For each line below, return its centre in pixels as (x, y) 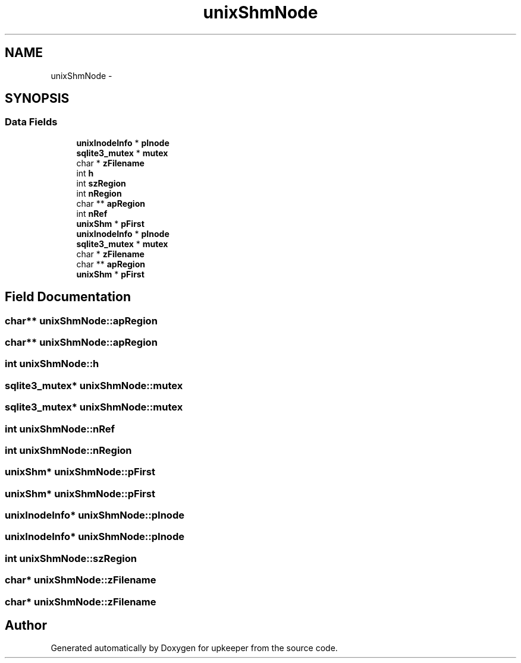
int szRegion (101, 183)
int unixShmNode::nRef (60, 429)
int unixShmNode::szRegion (71, 558)
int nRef (92, 213)
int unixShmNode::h (52, 364)
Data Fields (31, 122)
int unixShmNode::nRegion (68, 450)
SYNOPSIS (37, 99)
